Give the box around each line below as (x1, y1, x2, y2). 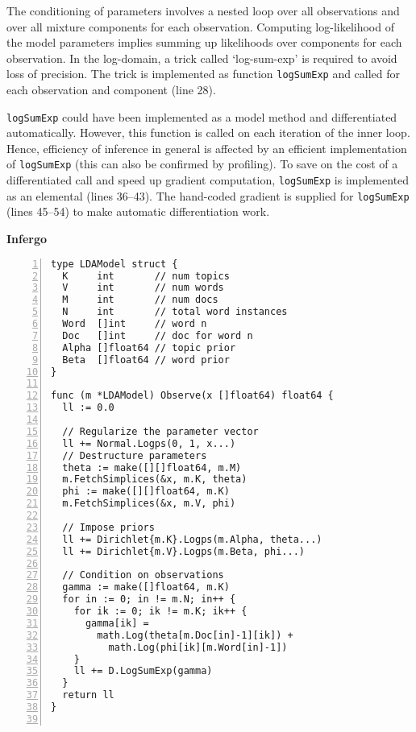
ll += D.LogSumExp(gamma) (73, 665, 213, 677)
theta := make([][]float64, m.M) (62, 461, 242, 474)
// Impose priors (62, 521, 155, 533)
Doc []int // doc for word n (62, 329, 253, 341)
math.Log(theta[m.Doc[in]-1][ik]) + (97, 629, 293, 641)
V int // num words (62, 282, 224, 294)
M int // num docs (62, 294, 218, 306)
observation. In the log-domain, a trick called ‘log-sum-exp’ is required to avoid (6, 49, 397, 66)
